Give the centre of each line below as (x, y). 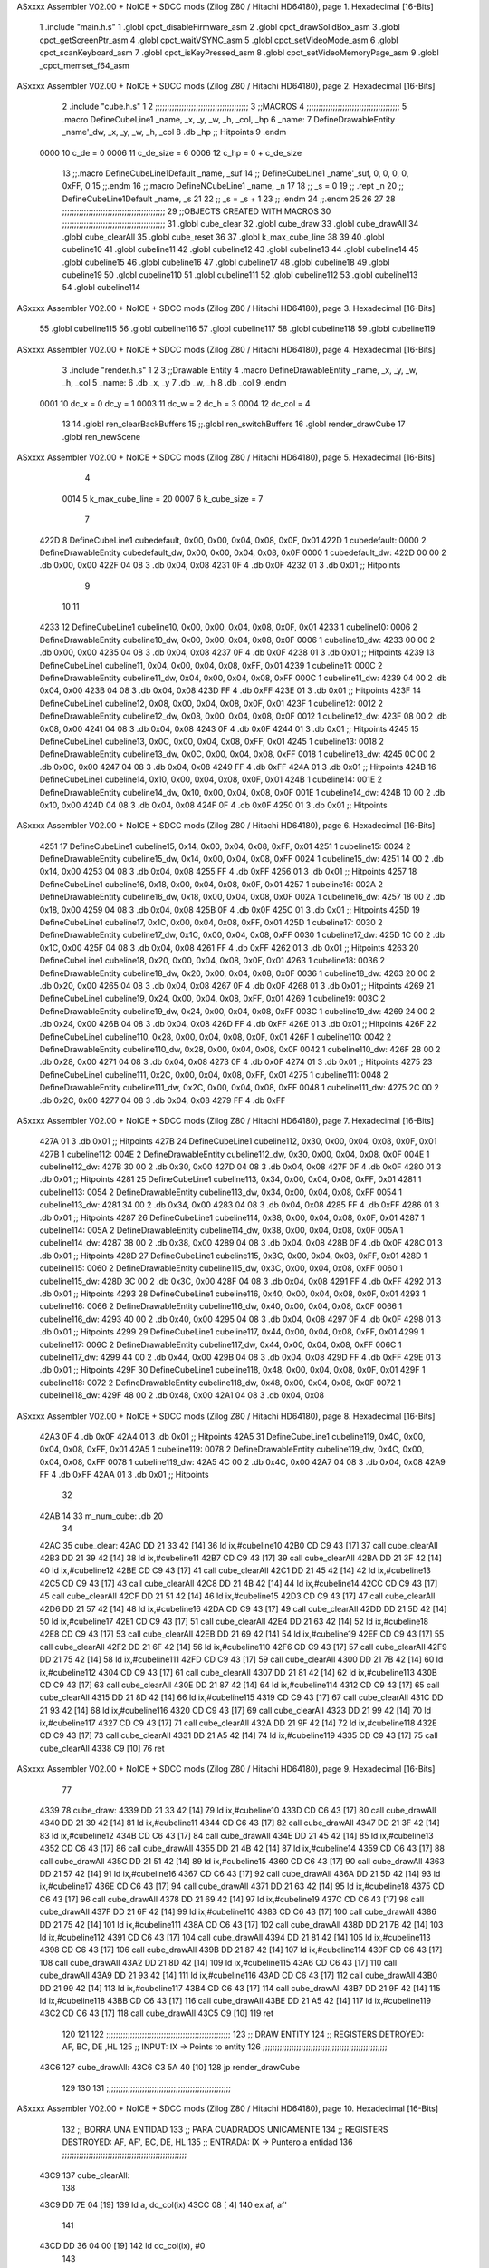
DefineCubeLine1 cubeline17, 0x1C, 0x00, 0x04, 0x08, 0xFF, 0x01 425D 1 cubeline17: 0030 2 (211, 923)
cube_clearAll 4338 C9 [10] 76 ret (102, 1748)
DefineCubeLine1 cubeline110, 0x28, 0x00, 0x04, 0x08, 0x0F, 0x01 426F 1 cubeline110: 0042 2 (216, 1036)
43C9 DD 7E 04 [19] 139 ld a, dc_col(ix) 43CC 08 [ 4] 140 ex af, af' (163, 2204)
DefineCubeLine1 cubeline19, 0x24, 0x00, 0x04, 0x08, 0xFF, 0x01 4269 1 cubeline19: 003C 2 (212, 999)
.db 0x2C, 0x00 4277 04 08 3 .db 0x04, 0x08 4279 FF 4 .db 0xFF (163, 1100)
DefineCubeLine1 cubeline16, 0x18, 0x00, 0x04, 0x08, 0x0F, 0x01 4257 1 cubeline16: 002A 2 (211, 884)
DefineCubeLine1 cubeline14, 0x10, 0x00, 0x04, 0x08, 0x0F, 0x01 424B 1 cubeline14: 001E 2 (211, 779)
